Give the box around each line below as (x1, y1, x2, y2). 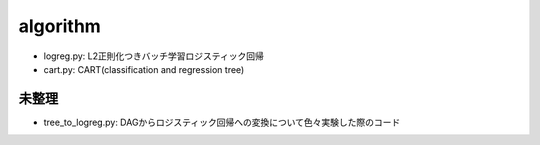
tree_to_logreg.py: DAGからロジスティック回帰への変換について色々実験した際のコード (43, 116, 401, 128)
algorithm (18, 15, 102, 37)
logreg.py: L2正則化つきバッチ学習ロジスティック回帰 (43, 50, 264, 62)
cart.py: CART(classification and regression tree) (43, 63, 245, 75)
